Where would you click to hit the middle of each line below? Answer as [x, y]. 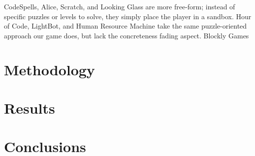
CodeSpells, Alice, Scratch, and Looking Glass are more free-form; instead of [120, 6]
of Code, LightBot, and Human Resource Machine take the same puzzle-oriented [126, 26]
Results [30, 108]
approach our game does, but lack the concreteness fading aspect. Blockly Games [127, 35]
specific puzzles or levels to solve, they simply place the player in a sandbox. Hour [128, 16]
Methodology [49, 69]
